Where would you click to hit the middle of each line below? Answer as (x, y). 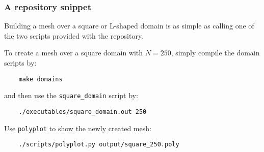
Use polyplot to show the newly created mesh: (78, 128)
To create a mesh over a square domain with (74, 53)
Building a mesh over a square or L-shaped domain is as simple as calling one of (129, 26)
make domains (41, 79)
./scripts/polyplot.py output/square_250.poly (99, 145)
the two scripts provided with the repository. (74, 35)
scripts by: (20, 63)
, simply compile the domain (215, 53)
